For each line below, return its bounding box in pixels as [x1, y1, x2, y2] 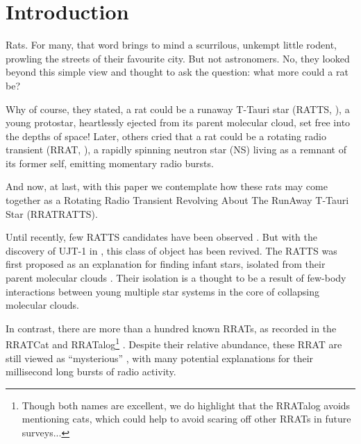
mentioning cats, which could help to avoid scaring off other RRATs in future [22, 411, 351, 426]
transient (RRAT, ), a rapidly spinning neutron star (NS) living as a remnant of [6, 142, 346, 157]
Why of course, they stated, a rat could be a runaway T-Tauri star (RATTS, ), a [6, 101, 350, 116]
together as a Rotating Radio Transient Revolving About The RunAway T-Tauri [6, 193, 349, 207]
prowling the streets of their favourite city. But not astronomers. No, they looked [6, 51, 350, 65]
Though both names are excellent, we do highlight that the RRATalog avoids [22, 398, 351, 412]
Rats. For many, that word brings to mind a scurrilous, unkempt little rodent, [6, 37, 337, 52]
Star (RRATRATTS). [6, 206, 98, 221]
